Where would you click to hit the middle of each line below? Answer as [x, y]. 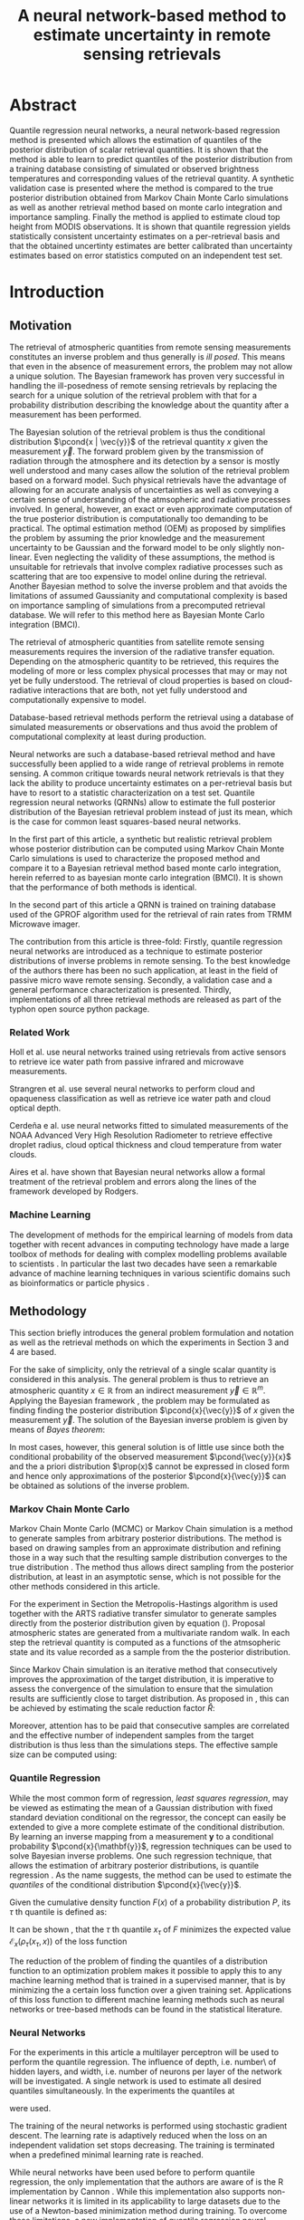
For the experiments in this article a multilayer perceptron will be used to [144, 2052]
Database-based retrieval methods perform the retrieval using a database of [152, 717]
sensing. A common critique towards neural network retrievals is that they [147, 773]
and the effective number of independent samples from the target [132, 1735]
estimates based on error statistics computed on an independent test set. [146, 255]
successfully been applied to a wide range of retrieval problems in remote [147, 764]
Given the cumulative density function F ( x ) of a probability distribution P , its [150, 1902]
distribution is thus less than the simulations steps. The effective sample [144, 1745]
